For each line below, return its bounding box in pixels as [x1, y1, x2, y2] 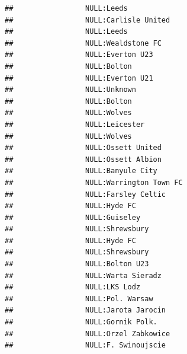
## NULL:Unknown [5, 85, 136, 94]
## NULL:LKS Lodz [5, 283, 141, 292]
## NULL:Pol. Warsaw [5, 294, 153, 303]
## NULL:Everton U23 [5, 50, 153, 59]
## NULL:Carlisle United [5, 15, 170, 24]
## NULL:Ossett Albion [5, 155, 162, 164]
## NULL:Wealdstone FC [5, 39, 162, 47]
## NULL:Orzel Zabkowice [5, 329, 170, 338]
